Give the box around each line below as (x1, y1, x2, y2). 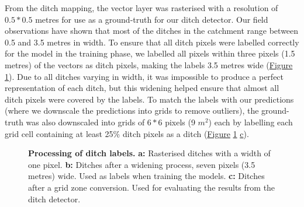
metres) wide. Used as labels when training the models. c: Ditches (28, 170, 265, 182)
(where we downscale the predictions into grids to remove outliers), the (5, 104, 259, 117)
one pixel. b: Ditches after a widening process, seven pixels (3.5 (28, 158, 255, 170)
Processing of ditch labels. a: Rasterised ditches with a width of (28, 147, 271, 159)
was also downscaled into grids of (26, 115, 145, 128)
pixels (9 (165, 115, 195, 128)
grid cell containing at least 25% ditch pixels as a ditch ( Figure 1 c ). (5, 127, 249, 139)
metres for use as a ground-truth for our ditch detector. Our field (35, 13, 268, 25)
